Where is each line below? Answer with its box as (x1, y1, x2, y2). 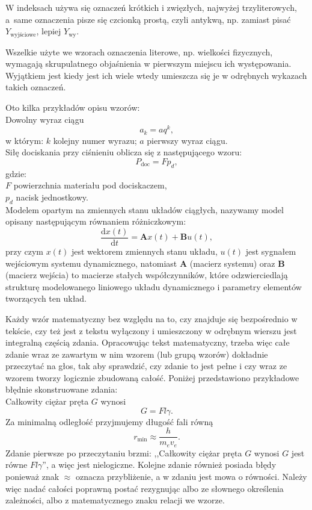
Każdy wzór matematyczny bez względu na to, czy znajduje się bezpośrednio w (5, 312, 298, 325)
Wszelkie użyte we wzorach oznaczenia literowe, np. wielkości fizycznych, (5, 45, 273, 58)
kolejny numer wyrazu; (53, 134, 137, 146)
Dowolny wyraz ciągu (5, 113, 84, 125)
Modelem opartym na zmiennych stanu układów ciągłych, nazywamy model (5, 203, 284, 216)
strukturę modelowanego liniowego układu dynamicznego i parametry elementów (5, 280, 302, 293)
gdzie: (5, 167, 26, 179)
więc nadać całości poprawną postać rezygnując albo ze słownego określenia (5, 482, 284, 494)
